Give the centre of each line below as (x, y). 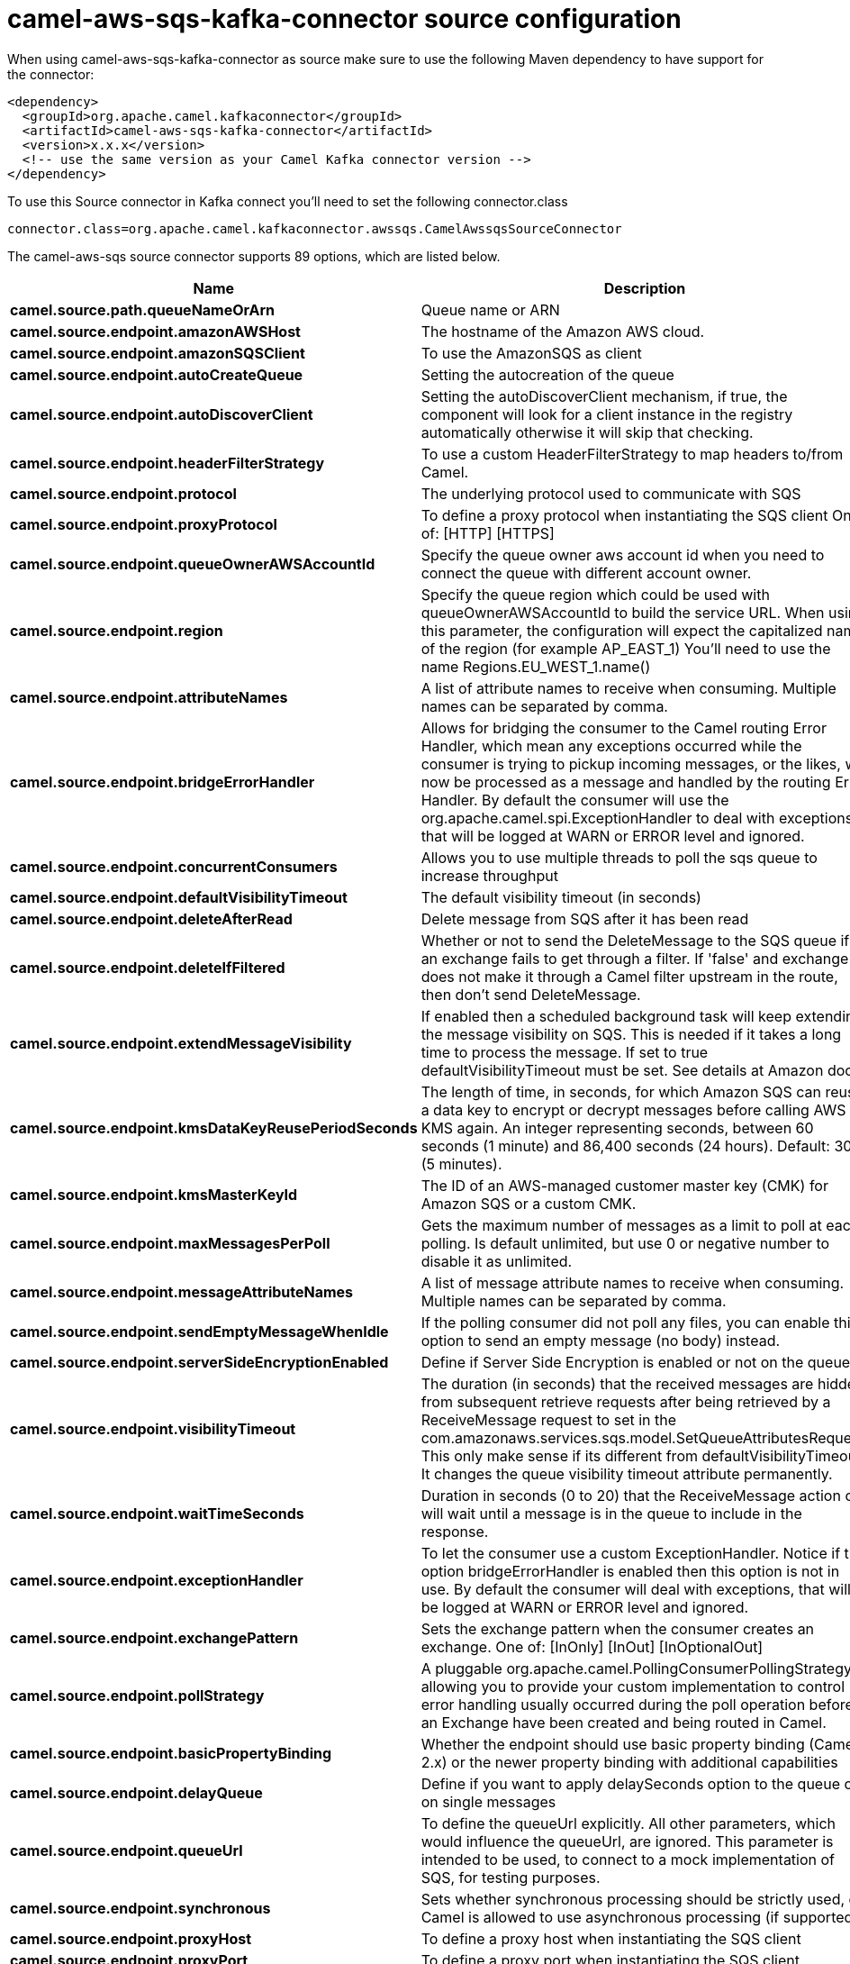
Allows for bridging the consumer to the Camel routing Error (624, 727)
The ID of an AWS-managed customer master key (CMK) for (624, 1185)
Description (645, 288)
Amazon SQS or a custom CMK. (529, 1203)
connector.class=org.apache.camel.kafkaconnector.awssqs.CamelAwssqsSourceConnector (315, 228)
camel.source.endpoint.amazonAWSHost (155, 331)
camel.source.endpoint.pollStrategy (137, 1695)
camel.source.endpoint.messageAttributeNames (182, 1291)
